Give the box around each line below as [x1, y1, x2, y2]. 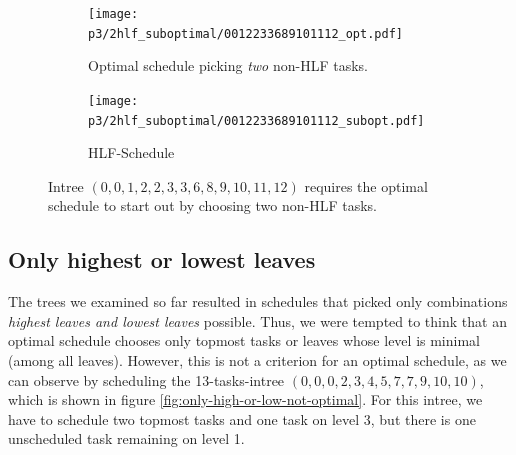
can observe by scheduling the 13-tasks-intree [8, 369, 285, 390]
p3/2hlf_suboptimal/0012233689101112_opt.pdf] [88, 26, 403, 41]
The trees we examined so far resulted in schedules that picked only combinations [8, 291, 508, 312]
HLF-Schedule [88, 142, 175, 163]
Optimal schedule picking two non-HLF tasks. [88, 55, 368, 76]
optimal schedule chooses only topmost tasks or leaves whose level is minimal [8, 330, 480, 351]
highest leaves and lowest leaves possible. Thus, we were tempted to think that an [8, 310, 507, 331]
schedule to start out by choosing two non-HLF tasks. [48, 195, 378, 216]
